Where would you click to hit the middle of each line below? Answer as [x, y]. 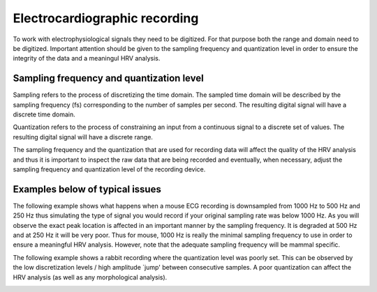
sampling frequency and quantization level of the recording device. [109, 169]
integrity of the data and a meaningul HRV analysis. [87, 59]
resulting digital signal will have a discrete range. [83, 137]
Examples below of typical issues [87, 189]
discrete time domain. [44, 114]
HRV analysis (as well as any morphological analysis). [90, 277]
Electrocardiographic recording [106, 18]
